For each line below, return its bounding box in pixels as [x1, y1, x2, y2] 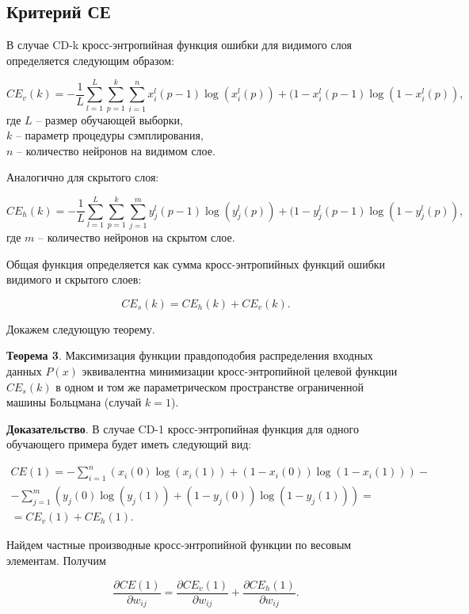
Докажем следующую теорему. [6, 320, 155, 337]
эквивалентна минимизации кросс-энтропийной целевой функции [82, 362, 398, 379]
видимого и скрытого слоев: [6, 271, 142, 288]
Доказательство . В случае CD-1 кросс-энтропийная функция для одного [6, 420, 359, 437]
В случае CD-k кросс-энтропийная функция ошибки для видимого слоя [6, 36, 352, 53]
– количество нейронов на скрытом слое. [38, 229, 235, 246]
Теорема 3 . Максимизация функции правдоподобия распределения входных [6, 347, 373, 364]
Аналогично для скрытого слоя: [6, 169, 159, 185]
